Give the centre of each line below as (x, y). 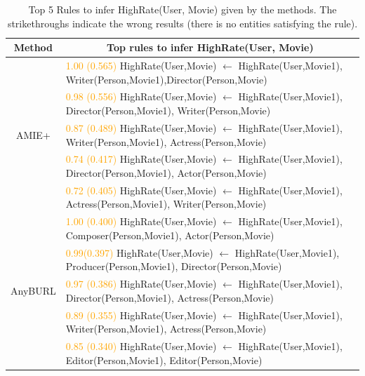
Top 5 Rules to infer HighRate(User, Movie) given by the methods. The (182, 9)
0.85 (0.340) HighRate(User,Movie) (141, 345)
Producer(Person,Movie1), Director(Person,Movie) (174, 266)
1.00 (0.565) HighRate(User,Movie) (141, 66)
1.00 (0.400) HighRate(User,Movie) (141, 221)
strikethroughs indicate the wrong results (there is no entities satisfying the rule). (182, 23)
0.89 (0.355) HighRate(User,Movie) (141, 315)
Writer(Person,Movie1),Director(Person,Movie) (166, 79)
